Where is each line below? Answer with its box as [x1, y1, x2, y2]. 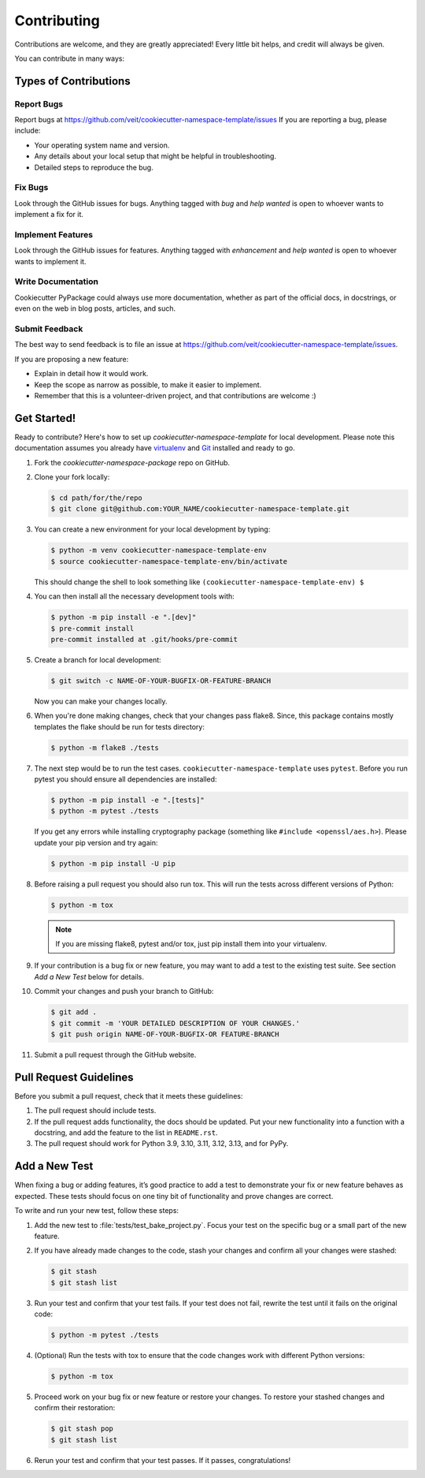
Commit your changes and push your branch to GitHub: [34, 987, 214, 996]
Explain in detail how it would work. [34, 369, 149, 379]
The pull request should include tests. [34, 1106, 157, 1115]
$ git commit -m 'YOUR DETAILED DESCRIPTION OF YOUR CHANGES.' [50, 1018, 301, 1028]
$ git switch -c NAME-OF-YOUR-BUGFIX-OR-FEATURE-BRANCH [50, 676, 272, 685]
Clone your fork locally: [34, 472, 110, 482]
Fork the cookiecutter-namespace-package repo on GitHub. [34, 457, 231, 467]
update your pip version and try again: [34, 838, 158, 847]
